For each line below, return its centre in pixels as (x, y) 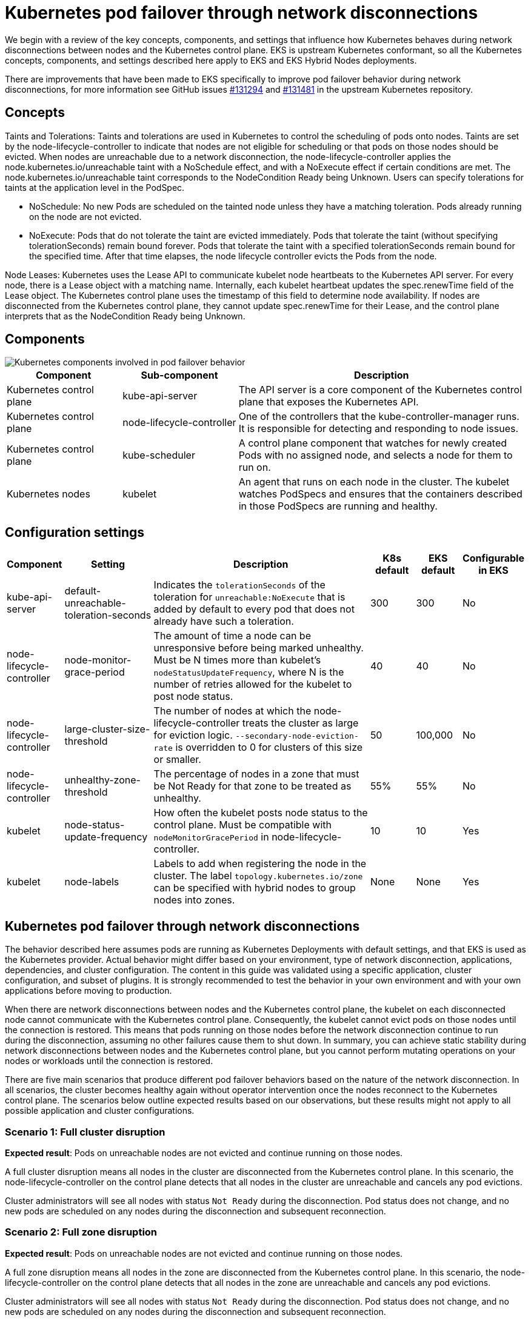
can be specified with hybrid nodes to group (255, 888)
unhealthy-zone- (102, 780)
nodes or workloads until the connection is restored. (109, 1061)
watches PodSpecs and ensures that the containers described (380, 494)
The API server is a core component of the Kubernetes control (380, 390)
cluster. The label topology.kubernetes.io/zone (258, 876)
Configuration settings (75, 532)
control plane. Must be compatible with (242, 825)
